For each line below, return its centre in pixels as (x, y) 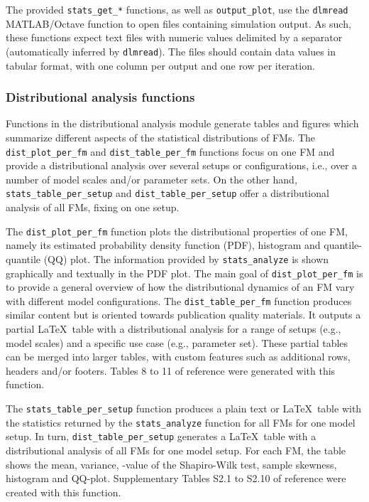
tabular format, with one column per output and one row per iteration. (160, 65)
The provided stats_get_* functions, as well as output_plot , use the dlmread (177, 9)
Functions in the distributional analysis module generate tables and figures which (182, 123)
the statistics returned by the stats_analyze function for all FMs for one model (181, 422)
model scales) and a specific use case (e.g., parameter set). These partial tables (177, 342)
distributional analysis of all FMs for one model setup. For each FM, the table (176, 450)
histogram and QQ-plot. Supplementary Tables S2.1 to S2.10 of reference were (176, 478)
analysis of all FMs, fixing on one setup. (93, 207)
